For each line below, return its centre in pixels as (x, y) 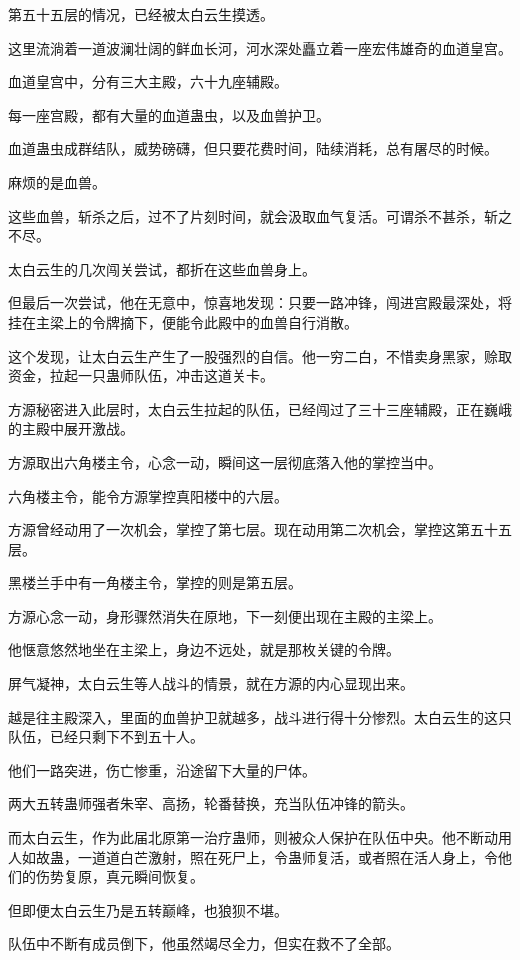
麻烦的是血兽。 (57, 181)
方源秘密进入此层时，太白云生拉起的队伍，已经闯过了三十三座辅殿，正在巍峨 (260, 408)
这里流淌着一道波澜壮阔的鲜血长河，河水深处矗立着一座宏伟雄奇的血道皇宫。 (260, 47)
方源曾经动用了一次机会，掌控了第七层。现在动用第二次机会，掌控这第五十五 (260, 529)
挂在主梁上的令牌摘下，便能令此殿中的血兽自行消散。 (183, 321)
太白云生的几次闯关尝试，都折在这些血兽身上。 (162, 268)
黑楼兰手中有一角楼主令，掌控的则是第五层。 (155, 582)
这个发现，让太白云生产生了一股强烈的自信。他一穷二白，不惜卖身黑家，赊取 (260, 355)
